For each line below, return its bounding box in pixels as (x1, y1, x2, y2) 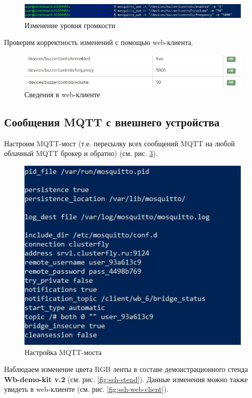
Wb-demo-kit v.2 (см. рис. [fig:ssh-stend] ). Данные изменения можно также (4, 373, 248, 384)
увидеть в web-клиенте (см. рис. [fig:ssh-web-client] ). (4, 384, 169, 394)
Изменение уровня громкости (24, 19, 115, 30)
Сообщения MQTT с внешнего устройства (4, 114, 220, 130)
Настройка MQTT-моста (24, 346, 102, 357)
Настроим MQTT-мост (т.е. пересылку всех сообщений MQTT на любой (4, 138, 235, 148)
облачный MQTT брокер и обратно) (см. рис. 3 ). (4, 148, 158, 159)
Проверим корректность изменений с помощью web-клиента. (4, 37, 193, 48)
